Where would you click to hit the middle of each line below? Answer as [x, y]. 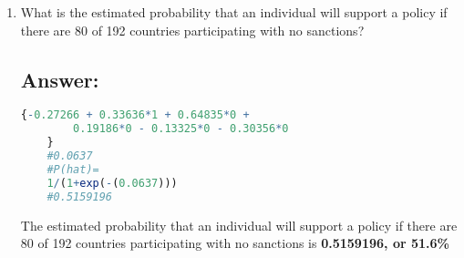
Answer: [60, 79]
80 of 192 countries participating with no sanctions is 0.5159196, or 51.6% [235, 243]
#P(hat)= [73, 169]
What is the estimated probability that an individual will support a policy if [234, 12]
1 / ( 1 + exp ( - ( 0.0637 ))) [112, 183]
